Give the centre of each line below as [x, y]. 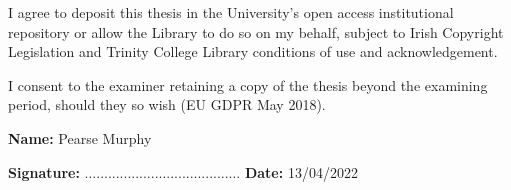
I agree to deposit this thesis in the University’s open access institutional [231, 12]
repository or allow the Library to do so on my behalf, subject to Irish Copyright [256, 31]
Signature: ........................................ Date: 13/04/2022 [183, 171]
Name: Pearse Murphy [80, 137]
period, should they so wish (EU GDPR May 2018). [167, 104]
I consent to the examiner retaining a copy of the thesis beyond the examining [248, 84]
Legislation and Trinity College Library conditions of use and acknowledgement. [253, 51]
